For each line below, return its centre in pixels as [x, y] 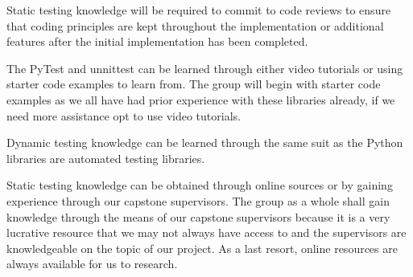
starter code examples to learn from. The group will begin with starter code [194, 84]
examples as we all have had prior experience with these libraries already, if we [201, 99]
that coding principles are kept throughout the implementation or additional [195, 25]
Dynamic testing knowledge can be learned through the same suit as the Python [205, 143]
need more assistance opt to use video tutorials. [124, 115]
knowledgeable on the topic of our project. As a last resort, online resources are [202, 248]
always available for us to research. [92, 264]
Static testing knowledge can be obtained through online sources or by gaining [200, 185]
